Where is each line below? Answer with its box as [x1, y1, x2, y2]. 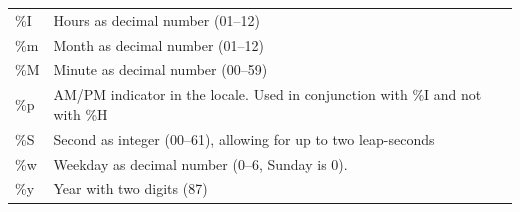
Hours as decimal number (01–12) [53, 9, 260, 30]
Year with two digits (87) [53, 178, 208, 199]
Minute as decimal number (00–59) [53, 59, 268, 80]
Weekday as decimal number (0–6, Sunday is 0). [53, 153, 348, 174]
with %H [53, 103, 108, 124]
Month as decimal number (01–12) [53, 34, 265, 55]
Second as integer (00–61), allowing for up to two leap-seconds [53, 128, 435, 149]
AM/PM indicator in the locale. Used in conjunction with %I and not [53, 84, 482, 105]
